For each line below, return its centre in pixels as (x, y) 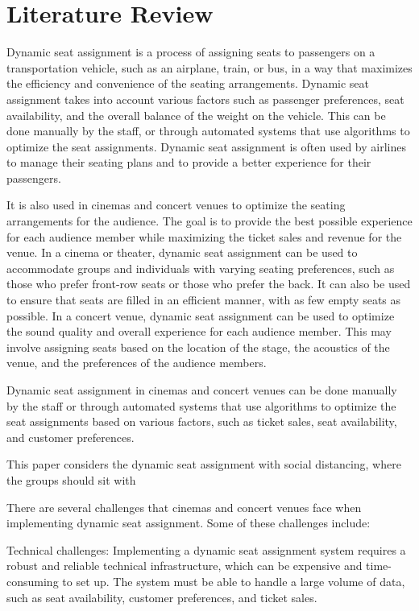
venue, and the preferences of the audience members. (137, 363)
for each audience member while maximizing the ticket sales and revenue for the (204, 236)
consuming (33, 581)
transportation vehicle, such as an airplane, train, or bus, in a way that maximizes (209, 67)
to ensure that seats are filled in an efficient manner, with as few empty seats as (204, 300)
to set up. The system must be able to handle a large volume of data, (234, 581)
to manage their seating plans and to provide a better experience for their (189, 162)
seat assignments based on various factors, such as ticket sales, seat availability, (202, 421)
